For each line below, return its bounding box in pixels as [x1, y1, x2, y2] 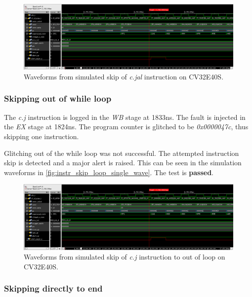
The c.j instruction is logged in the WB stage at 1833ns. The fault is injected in [4, 111, 246, 122]
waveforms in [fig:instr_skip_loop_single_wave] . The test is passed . [4, 167, 213, 177]
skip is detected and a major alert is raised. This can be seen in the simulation [4, 157, 242, 168]
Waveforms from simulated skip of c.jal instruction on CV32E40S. [24, 71, 224, 81]
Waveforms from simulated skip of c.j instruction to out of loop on [24, 252, 225, 262]
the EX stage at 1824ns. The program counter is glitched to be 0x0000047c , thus [4, 121, 249, 132]
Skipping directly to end [4, 282, 103, 295]
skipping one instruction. [4, 131, 79, 141]
